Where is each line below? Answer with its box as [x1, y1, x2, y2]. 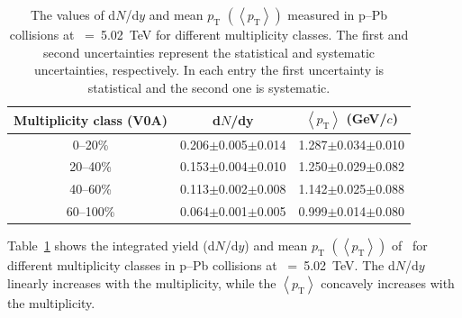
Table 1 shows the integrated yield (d [7, 236, 215, 255]
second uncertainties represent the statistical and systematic [42, 42, 376, 61]
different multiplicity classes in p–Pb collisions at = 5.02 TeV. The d [7, 256, 395, 275]
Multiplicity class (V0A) [14, 110, 168, 129]
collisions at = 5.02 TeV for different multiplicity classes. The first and [9, 25, 409, 43]
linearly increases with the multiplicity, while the [7, 273, 276, 292]
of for [392, 236, 428, 255]
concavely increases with [321, 273, 455, 292]
